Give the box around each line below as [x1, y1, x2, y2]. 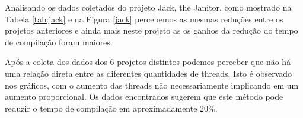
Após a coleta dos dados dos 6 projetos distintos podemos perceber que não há [5, 55, 291, 68]
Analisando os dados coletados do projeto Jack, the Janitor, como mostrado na [5, 1, 292, 13]
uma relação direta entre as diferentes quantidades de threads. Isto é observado [5, 67, 292, 79]
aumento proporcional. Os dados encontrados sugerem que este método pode [5, 90, 283, 103]
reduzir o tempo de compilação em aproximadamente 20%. [5, 101, 218, 114]
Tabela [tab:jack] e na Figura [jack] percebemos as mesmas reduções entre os [5, 12, 283, 25]
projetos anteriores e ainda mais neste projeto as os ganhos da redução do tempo [5, 24, 298, 37]
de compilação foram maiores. [5, 35, 113, 48]
